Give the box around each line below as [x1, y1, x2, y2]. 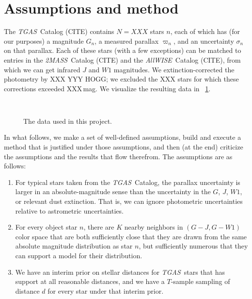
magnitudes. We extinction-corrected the [113, 64, 235, 74]
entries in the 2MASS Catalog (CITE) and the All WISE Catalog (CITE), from [4, 54, 241, 65]
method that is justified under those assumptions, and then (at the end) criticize [4, 142, 243, 152]
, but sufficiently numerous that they [139, 241, 248, 251]
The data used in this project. [23, 116, 112, 126]
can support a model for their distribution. [15, 250, 142, 260]
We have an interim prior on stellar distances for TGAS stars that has [15, 266, 225, 277]
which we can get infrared [4, 64, 80, 74]
